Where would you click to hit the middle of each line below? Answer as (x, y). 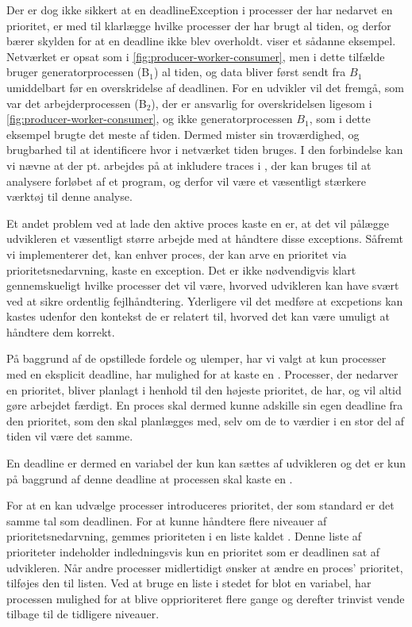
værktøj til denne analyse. (69, 196)
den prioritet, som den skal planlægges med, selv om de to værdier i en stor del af (206, 420)
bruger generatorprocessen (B (78, 72)
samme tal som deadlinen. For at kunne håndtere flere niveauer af (167, 520)
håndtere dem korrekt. (61, 331)
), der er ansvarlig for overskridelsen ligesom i (262, 103)
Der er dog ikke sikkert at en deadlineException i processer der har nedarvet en (200, 10)
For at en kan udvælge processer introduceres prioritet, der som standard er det (200, 505)
